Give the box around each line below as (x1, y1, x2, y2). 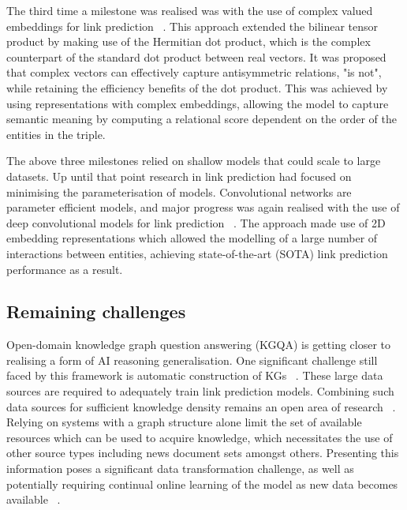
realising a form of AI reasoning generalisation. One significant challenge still (6, 351, 378, 368)
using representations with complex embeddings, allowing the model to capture (6, 95, 389, 111)
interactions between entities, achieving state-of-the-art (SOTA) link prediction (6, 245, 388, 261)
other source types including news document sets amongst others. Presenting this (6, 444, 399, 461)
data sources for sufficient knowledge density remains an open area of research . (6, 398, 396, 414)
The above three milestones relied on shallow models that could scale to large (6, 152, 381, 169)
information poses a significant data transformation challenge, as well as (6, 460, 354, 477)
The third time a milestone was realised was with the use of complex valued (6, 2, 373, 18)
